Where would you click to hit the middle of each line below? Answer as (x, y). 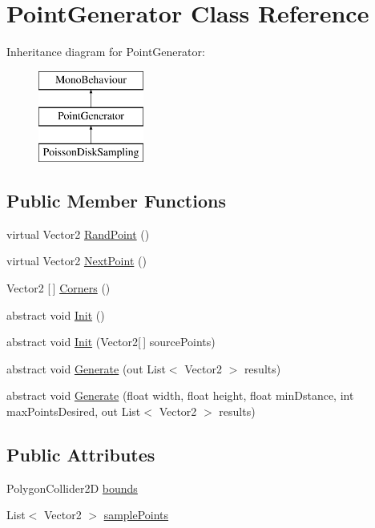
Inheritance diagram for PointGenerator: (106, 52)
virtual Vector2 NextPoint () (77, 261)
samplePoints (136, 515)
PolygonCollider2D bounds (72, 488)
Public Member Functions (116, 201)
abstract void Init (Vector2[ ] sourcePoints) (111, 342)
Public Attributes (81, 455)
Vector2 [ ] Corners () (58, 288)
